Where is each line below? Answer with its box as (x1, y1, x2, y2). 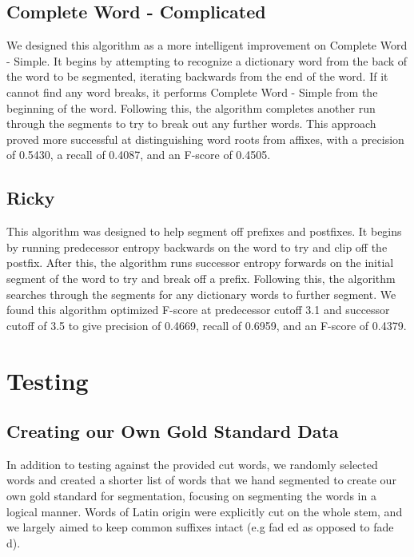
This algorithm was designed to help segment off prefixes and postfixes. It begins (6, 223, 402, 240)
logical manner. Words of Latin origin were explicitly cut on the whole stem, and (6, 503, 403, 519)
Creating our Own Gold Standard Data (6, 419, 339, 444)
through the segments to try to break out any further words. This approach (6, 115, 376, 132)
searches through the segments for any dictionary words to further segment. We (6, 285, 396, 302)
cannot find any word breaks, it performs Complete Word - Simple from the (6, 83, 378, 100)
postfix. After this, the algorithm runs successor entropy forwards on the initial (6, 254, 394, 271)
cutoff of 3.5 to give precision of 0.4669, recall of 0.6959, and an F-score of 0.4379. (6, 316, 407, 333)
